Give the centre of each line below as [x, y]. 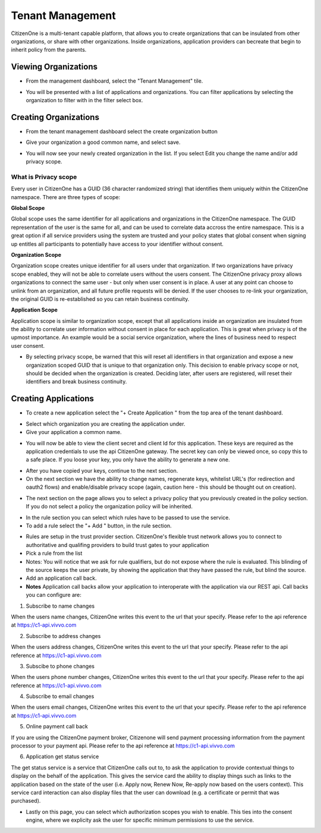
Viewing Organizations [54, 67]
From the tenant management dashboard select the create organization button [122, 131]
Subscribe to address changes [63, 636]
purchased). [26, 801]
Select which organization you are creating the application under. [106, 424]
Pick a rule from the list [54, 554]
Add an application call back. [62, 578]
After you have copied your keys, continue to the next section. [102, 470]
